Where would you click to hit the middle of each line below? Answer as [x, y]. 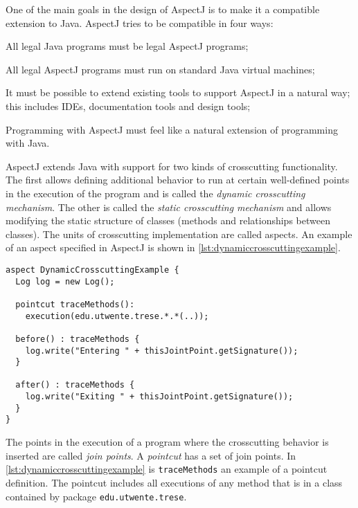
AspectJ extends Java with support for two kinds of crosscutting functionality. [172, 166]
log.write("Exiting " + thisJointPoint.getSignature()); [159, 397]
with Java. [28, 143]
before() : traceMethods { [78, 339]
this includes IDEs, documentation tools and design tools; [128, 106]
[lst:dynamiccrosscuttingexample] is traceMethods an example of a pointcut [167, 469]
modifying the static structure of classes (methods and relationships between [168, 220]
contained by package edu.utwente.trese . [96, 496]
